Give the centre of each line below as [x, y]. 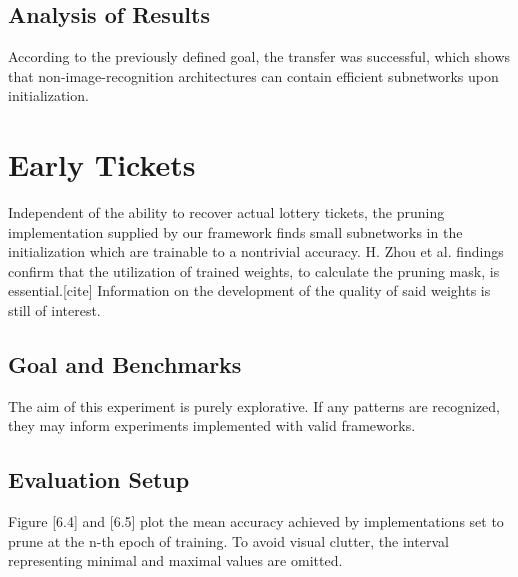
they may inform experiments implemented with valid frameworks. [212, 425]
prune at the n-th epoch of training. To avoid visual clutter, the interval [228, 540]
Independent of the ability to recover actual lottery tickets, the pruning [226, 212]
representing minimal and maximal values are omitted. [175, 560]
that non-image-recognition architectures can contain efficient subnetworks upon [253, 75]
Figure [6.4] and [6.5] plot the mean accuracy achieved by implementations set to [256, 521]
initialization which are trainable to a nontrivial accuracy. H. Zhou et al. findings [256, 251]
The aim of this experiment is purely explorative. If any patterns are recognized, [254, 405]
